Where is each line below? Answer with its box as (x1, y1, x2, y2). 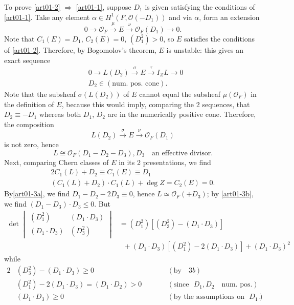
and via (169, 11, 192, 22)
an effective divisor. (152, 149, 213, 157)
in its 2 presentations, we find (119, 156, 211, 167)
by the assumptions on (173, 293, 245, 301)
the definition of (4, 98, 54, 109)
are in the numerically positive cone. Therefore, (107, 109, 256, 119)
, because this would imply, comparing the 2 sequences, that (61, 98, 250, 109)
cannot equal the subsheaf (139, 89, 221, 99)
